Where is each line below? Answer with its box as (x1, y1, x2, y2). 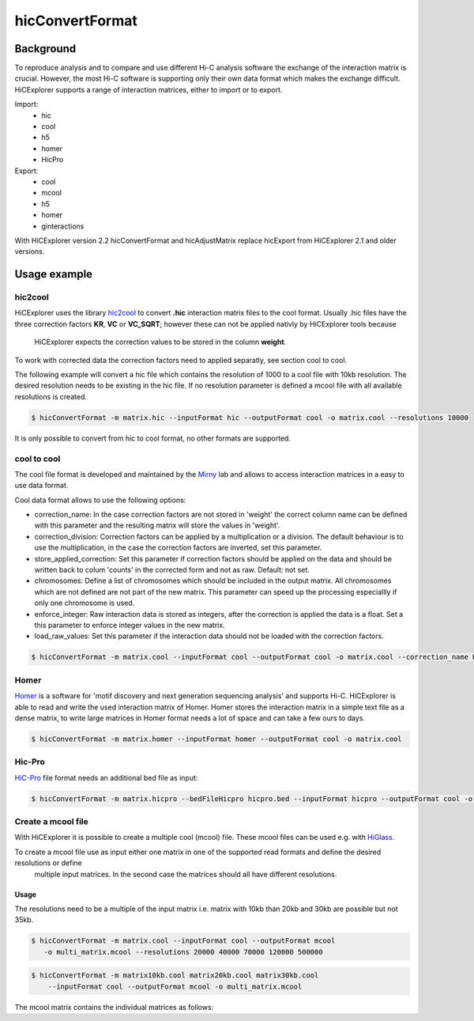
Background (14, 42, 77, 55)
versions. (14, 247, 45, 256)
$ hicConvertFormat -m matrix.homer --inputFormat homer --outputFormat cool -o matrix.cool (31, 734, 402, 743)
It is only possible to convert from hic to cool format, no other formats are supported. (14, 433, 292, 443)
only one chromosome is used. (34, 598, 135, 608)
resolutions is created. (14, 391, 87, 401)
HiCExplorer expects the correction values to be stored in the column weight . (34, 337, 287, 347)
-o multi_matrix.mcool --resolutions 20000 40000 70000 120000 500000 (43, 947, 323, 956)
